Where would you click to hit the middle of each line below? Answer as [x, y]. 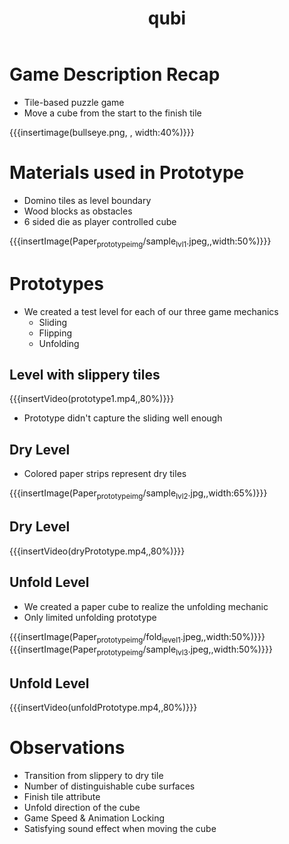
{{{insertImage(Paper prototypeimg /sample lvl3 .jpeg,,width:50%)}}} [141, 650]
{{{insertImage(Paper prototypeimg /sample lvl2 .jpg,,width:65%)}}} [138, 494]
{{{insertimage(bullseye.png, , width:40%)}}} [102, 132]
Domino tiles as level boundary [87, 200]
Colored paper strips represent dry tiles [105, 474]
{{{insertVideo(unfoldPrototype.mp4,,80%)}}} [103, 708]
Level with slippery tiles [85, 375]
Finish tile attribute [62, 796]
